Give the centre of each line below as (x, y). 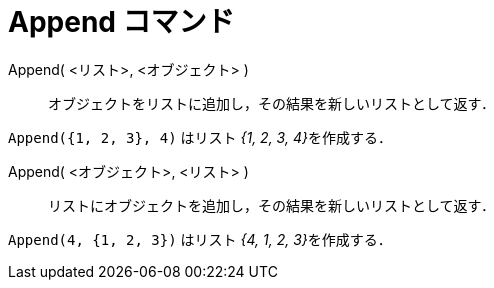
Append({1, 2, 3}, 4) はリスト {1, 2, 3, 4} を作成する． (200, 137)
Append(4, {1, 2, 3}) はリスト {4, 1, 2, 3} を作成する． (200, 239)
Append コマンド (121, 22)
